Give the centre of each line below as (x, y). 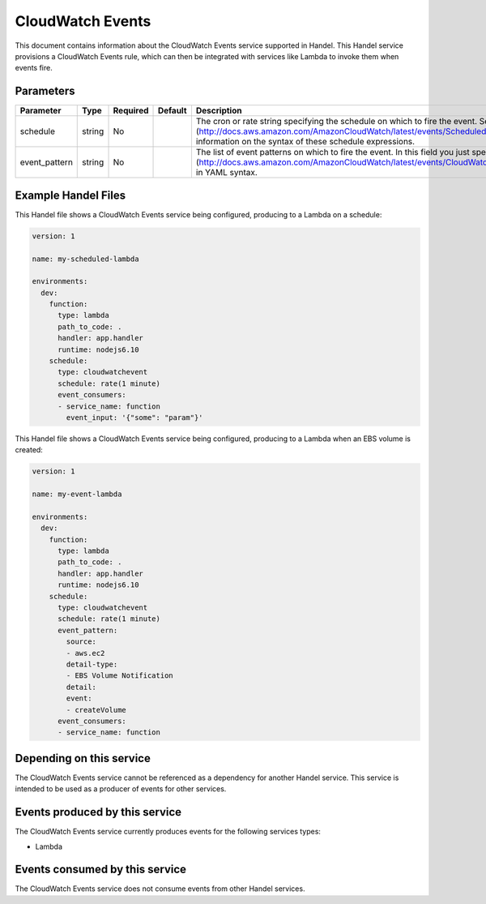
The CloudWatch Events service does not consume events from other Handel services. (160, 889)
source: (81, 642)
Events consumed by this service (100, 870)
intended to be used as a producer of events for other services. (121, 789)
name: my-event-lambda (77, 494)
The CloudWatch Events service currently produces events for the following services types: (168, 832)
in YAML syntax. (227, 173)
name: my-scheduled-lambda (85, 259)
